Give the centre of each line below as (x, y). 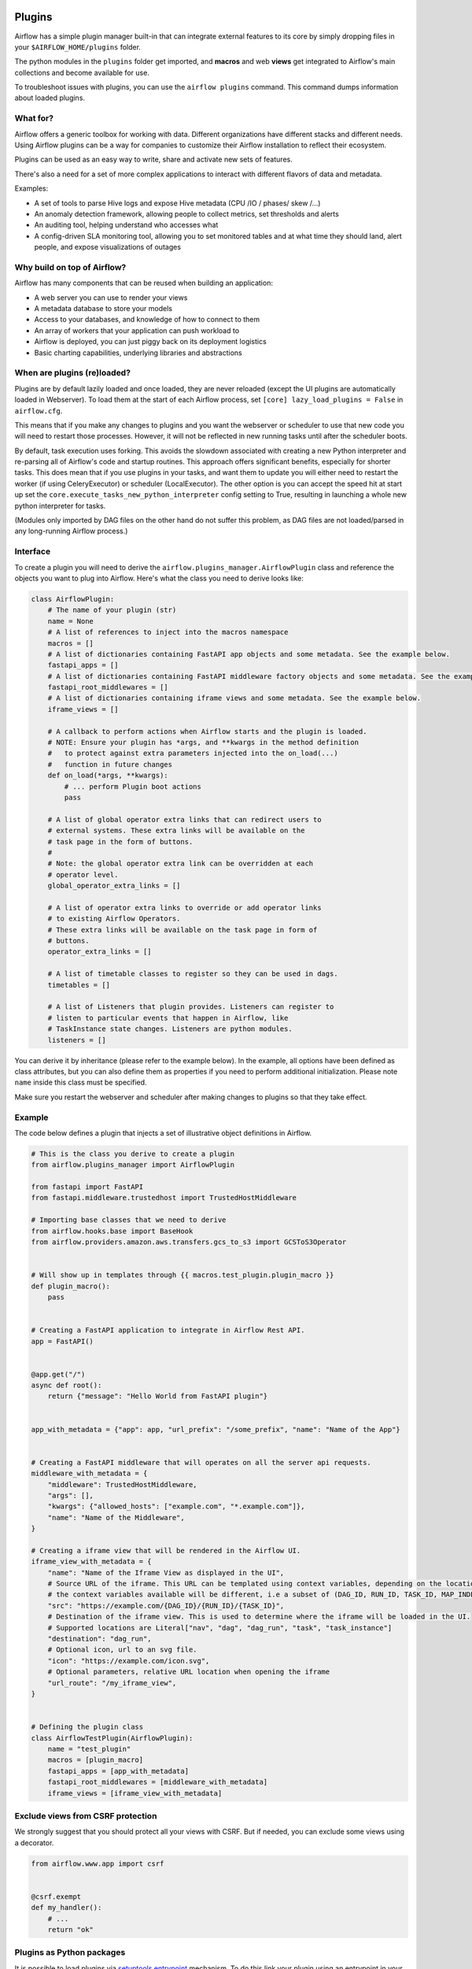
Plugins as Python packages (70, 1952)
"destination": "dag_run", (100, 1639)
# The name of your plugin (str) (112, 610)
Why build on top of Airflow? (70, 267)
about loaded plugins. (50, 98)
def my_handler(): (66, 1908)
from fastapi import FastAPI (87, 1187)
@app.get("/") (58, 1374)
